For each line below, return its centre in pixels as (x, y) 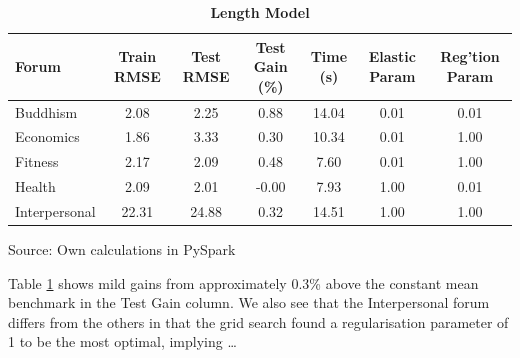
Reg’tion (470, 56)
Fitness (37, 161)
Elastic (392, 56)
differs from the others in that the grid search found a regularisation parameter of (258, 321)
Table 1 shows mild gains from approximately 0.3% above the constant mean (243, 282)
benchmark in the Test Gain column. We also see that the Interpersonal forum (249, 302)
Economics (47, 136)
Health (35, 186)
